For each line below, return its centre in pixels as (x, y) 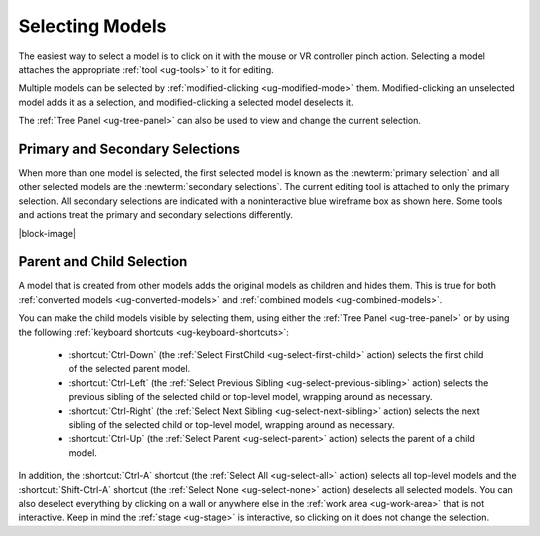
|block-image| (47, 233)
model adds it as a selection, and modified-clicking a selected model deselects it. (186, 102)
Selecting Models (92, 26)
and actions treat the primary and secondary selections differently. (156, 215)
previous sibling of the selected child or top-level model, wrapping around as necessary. (250, 397)
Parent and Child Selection (103, 261)
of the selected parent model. (129, 369)
